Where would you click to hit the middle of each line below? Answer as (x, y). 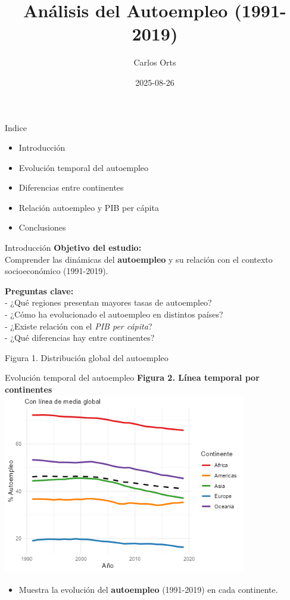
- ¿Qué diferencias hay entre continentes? (80, 338)
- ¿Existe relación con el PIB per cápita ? (79, 326)
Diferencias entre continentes (71, 187)
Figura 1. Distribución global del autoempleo (87, 357)
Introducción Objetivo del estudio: (73, 248)
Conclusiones (42, 227)
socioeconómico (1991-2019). (57, 271)
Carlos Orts (155, 62)
